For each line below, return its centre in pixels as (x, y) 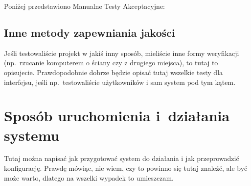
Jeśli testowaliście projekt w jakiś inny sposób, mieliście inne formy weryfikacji (122, 53)
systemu (32, 135)
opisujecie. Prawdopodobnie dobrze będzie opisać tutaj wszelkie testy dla (114, 72)
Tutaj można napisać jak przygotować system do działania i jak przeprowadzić (122, 158)
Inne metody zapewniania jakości (90, 32)
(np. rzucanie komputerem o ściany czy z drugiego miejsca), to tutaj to (111, 63)
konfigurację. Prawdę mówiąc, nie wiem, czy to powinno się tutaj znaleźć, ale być (126, 168)
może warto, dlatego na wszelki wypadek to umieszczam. (89, 177)
